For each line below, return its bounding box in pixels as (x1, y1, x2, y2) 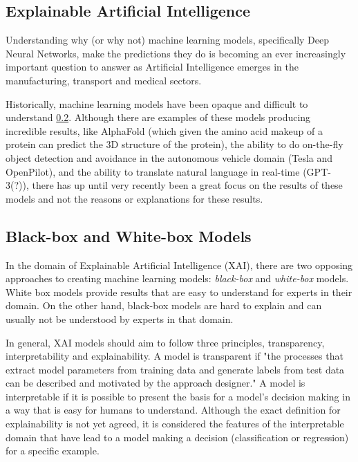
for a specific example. (6, 443, 100, 458)
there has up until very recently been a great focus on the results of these (32, 178, 343, 192)
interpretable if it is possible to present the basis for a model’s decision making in (6, 389, 350, 403)
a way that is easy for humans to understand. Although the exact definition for (6, 403, 341, 417)
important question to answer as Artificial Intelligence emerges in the (6, 59, 299, 74)
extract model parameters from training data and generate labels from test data (6, 362, 345, 376)
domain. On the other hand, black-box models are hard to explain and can (6, 298, 322, 313)
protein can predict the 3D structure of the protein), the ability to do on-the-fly (6, 137, 343, 151)
